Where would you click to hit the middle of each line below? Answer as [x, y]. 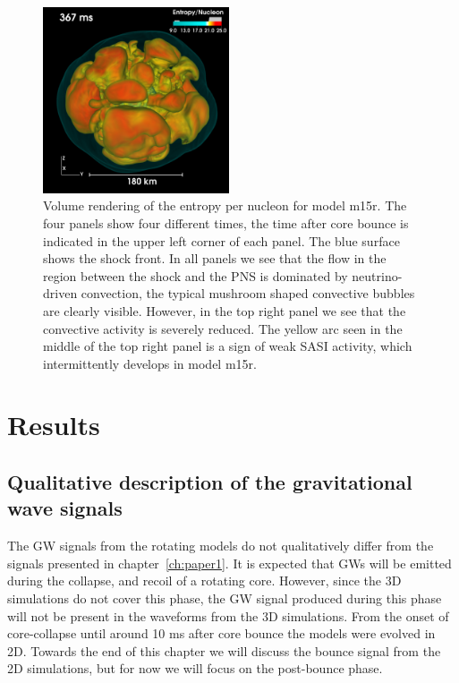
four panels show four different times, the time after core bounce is [226, 222]
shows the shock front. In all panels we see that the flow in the [215, 258]
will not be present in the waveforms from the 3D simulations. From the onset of [228, 615]
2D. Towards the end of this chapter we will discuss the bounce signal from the [224, 650]
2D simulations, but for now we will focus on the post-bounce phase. [195, 668]
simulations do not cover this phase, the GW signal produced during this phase [225, 598]
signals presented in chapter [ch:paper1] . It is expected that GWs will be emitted [229, 563]
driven [60, 293]
